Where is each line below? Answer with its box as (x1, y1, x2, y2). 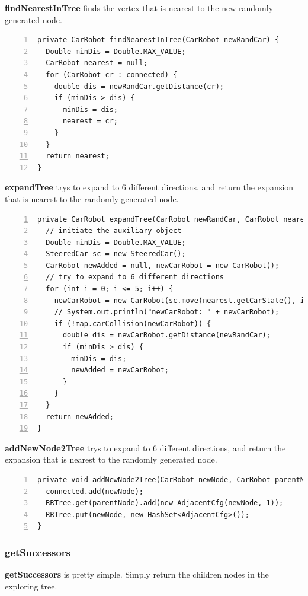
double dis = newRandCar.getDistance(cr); (54, 82, 224, 91)
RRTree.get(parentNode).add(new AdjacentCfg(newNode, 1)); (46, 499, 284, 508)
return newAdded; (46, 412, 114, 421)
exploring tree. (5, 579, 57, 592)
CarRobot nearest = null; (46, 59, 148, 68)
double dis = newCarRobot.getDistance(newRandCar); (62, 331, 271, 340)
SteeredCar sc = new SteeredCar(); (46, 250, 186, 259)
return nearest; (46, 152, 110, 161)
